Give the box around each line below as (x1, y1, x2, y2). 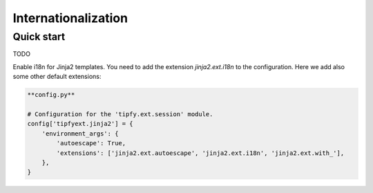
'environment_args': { (41, 129, 119, 138)
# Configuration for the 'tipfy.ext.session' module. (27, 110, 213, 118)
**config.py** (27, 91, 75, 99)
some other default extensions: (12, 73, 102, 81)
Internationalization (12, 10, 128, 26)
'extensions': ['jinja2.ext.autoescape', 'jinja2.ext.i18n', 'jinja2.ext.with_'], (56, 149, 345, 157)
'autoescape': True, (56, 139, 126, 147)
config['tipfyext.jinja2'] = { (27, 120, 134, 128)
